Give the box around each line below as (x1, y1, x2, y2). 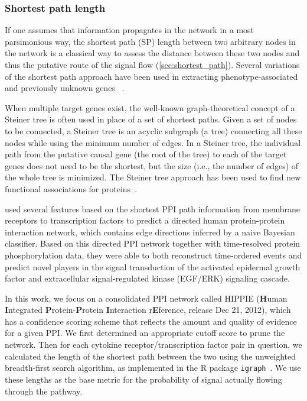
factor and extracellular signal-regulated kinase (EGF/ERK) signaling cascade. (5, 272, 290, 284)
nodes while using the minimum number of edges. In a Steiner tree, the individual (5, 136, 301, 148)
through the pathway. (5, 384, 83, 397)
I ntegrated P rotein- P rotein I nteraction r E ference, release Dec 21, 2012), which (5, 303, 291, 316)
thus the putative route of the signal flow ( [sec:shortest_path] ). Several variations (5, 59, 300, 70)
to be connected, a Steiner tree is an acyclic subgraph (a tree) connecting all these (5, 124, 302, 137)
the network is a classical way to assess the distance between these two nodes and (5, 47, 300, 59)
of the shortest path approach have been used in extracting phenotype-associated (5, 70, 298, 82)
